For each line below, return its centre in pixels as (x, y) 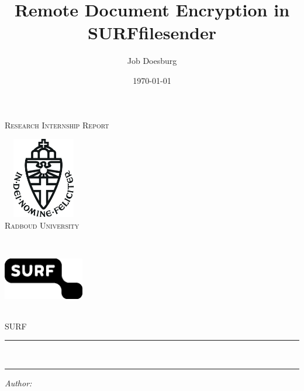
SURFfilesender (152, 33)
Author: (18, 382)
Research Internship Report (57, 125)
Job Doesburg (152, 61)
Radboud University (42, 225)
